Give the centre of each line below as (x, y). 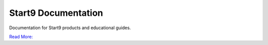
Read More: (21, 37)
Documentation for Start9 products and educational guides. (70, 28)
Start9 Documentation (56, 13)
